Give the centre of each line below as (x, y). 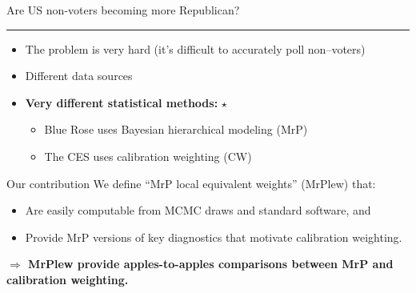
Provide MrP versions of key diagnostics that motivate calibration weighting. (214, 237)
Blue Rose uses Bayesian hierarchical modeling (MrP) (176, 129)
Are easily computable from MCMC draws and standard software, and (198, 210)
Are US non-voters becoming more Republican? (123, 10)
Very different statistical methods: (122, 102)
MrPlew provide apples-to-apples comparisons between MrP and (211, 264)
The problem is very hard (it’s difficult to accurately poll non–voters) (195, 48)
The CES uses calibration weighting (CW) (148, 156)
